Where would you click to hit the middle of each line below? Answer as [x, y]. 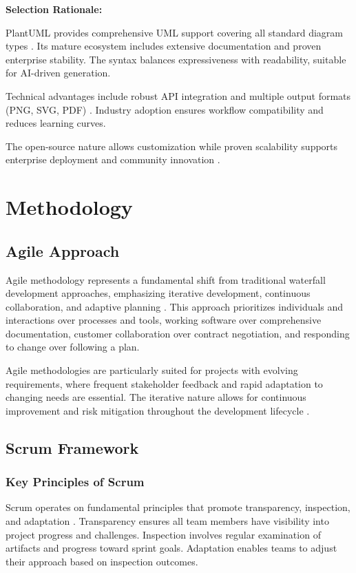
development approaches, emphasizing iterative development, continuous [158, 293]
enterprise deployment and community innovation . [113, 159]
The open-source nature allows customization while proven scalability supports [172, 146]
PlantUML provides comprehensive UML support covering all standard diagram [174, 32]
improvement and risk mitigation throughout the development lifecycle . [158, 410]
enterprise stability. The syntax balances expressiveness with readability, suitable [176, 59]
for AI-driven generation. [58, 73]
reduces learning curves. [56, 123]
